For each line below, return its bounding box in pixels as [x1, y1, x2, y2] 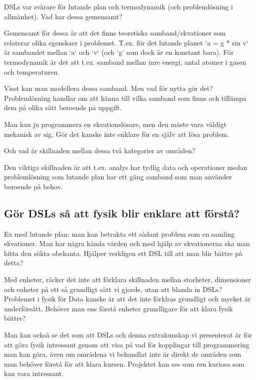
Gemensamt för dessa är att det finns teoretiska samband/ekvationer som [4, 28, 226, 38]
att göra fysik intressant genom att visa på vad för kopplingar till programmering [4, 339, 250, 349]
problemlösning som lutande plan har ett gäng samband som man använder [4, 171, 232, 182]
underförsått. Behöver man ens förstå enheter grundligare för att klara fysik [4, 303, 233, 313]
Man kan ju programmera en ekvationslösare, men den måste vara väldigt [4, 119, 227, 129]
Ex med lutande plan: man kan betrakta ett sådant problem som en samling [4, 228, 235, 239]
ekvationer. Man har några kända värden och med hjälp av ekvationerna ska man [4, 238, 250, 249]
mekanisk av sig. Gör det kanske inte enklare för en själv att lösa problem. [4, 128, 229, 139]
